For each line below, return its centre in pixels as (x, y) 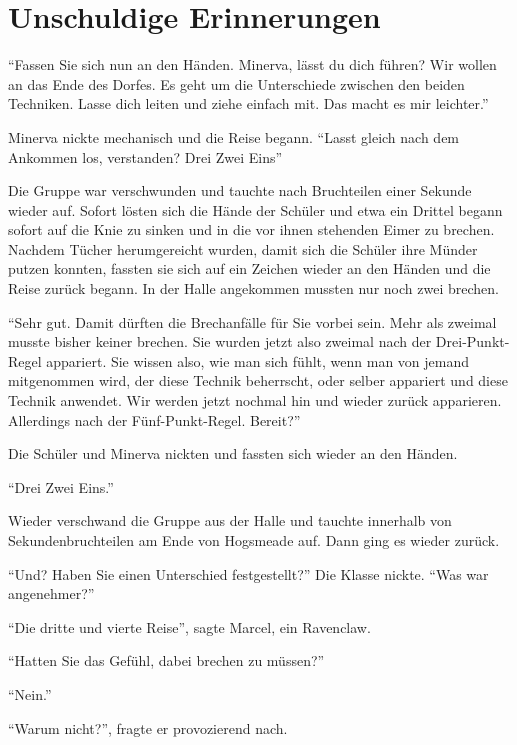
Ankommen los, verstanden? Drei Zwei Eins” (145, 156)
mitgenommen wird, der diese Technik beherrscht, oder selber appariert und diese (258, 380)
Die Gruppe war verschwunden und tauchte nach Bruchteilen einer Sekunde (240, 190)
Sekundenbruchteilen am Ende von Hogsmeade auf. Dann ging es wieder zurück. (254, 540)
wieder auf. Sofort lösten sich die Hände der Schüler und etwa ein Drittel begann (255, 209)
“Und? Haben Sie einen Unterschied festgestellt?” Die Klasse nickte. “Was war (248, 573)
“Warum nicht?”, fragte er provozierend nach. (148, 727)
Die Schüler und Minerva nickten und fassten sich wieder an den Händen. (233, 453)
